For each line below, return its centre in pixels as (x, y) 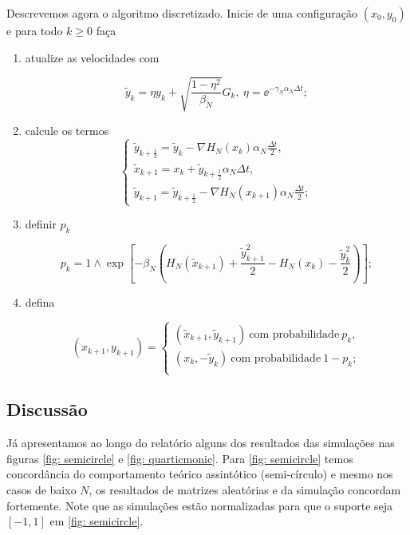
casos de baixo (41, 490)
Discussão (47, 409)
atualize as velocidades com (92, 57)
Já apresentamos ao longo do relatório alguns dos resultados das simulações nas (201, 443)
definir (41, 224)
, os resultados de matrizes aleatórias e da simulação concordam (245, 490)
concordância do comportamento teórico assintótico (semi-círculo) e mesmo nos (200, 474)
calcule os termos (67, 130)
